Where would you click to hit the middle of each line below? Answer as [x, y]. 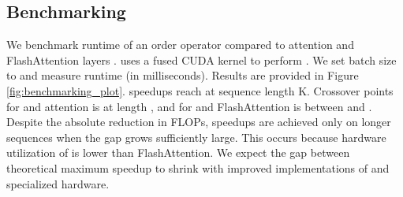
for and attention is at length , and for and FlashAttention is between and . [189, 106]
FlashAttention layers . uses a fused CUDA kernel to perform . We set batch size [201, 59]
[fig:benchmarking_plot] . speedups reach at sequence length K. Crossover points [200, 90]
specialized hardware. [58, 183]
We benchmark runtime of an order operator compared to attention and [180, 45]
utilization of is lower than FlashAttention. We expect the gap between [178, 152]
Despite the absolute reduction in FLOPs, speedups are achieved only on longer [199, 122]
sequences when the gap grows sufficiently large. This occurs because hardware [196, 137]
